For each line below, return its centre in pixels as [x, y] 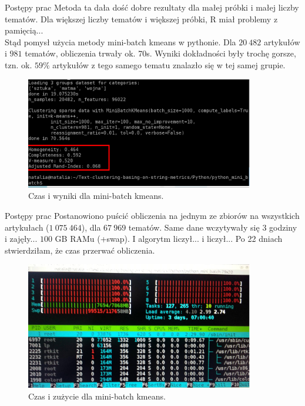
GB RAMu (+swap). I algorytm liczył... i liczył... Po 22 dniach [169, 239]
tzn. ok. [19, 64]
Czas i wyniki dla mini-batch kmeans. [96, 196]
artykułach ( [27, 227]
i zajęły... [21, 239]
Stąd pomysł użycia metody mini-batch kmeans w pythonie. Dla [120, 41]
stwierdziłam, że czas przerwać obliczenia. [80, 250]
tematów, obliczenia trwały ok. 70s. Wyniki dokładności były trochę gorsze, [160, 53]
